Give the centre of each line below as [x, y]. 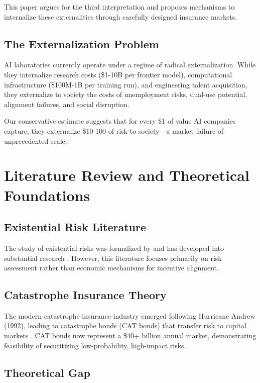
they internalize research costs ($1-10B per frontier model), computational [118, 74]
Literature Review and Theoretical [127, 175]
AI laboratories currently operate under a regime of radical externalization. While [130, 65]
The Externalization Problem [82, 43]
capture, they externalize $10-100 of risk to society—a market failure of [114, 130]
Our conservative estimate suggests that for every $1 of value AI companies [120, 121]
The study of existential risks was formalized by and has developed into [114, 248]
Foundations [47, 195]
